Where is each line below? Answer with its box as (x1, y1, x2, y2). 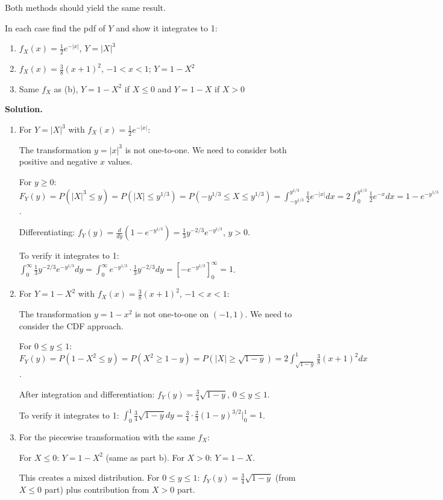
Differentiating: (19, 226, 75, 238)
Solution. (5, 103, 43, 115)
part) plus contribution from (44, 483, 149, 495)
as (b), (54, 82, 78, 95)
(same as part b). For (105, 451, 184, 463)
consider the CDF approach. (19, 319, 124, 332)
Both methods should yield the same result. (5, 1, 166, 13)
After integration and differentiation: (19, 387, 155, 400)
